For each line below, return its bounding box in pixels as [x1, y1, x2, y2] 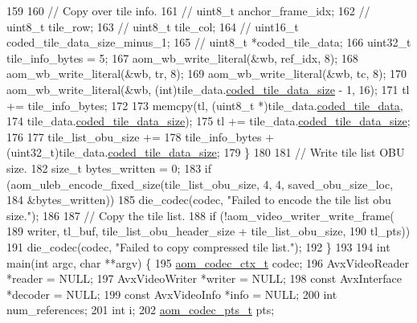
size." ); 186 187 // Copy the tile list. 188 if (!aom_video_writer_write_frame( [6, 206, 395, 223]
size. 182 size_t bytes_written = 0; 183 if [6, 159, 211, 176]
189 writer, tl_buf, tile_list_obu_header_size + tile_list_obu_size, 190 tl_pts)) [6, 223, 411, 239]
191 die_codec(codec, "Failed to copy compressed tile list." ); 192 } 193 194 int [6, 238, 390, 255]
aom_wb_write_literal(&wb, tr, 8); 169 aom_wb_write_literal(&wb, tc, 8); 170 [6, 65, 407, 82]
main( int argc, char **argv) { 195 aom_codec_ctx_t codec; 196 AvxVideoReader [6, 254, 409, 271]
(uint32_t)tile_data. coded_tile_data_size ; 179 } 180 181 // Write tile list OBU [6, 144, 405, 161]
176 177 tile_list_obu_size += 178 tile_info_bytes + [6, 128, 275, 145]
